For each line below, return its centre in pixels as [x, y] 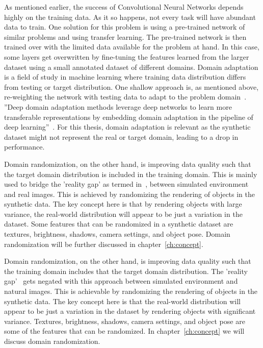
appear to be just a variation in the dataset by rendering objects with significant [130, 311]
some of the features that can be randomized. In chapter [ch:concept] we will [124, 331]
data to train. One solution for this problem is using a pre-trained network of [125, 27]
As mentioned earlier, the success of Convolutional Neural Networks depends [124, 7]
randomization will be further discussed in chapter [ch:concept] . [104, 244]
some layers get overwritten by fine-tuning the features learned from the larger [127, 56]
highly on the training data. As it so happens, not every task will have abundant [130, 17]
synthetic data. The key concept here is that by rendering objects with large [123, 204]
